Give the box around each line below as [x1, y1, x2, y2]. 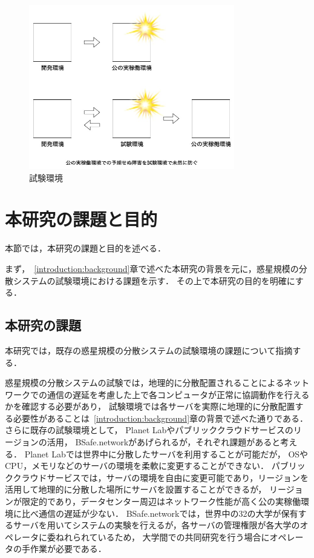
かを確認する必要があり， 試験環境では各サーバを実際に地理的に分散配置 [5, 400, 295, 413]
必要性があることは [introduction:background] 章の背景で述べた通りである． [13, 411, 308, 424]
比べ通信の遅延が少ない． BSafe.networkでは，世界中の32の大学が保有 [21, 507, 298, 519]
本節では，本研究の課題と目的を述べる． [5, 242, 166, 254]
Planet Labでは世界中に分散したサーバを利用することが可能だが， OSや [24, 447, 309, 460]
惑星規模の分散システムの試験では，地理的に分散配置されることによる [5, 376, 284, 389]
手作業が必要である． [21, 542, 106, 555]
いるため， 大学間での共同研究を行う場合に [97, 530, 270, 543]
